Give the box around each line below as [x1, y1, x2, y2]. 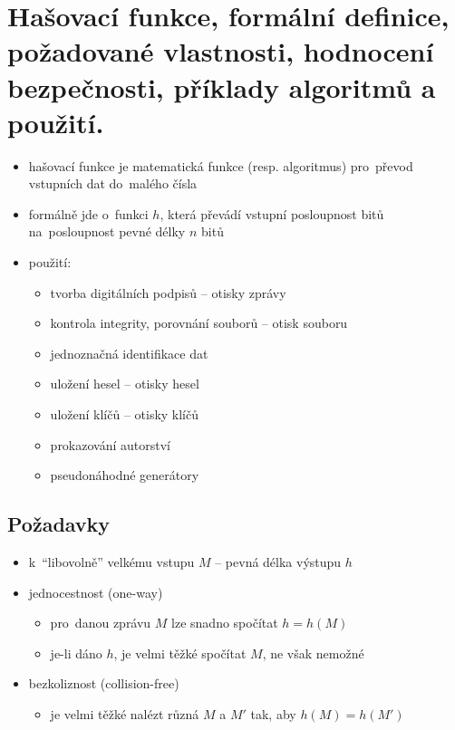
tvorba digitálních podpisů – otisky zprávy [50, 283, 286, 302]
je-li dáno [50, 643, 102, 662]
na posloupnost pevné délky [28, 222, 186, 241]
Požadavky [7, 510, 111, 538]
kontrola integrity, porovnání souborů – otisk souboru [50, 313, 348, 332]
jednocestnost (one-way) [28, 582, 163, 601]
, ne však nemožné [262, 643, 364, 662]
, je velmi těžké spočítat [113, 643, 247, 662]
